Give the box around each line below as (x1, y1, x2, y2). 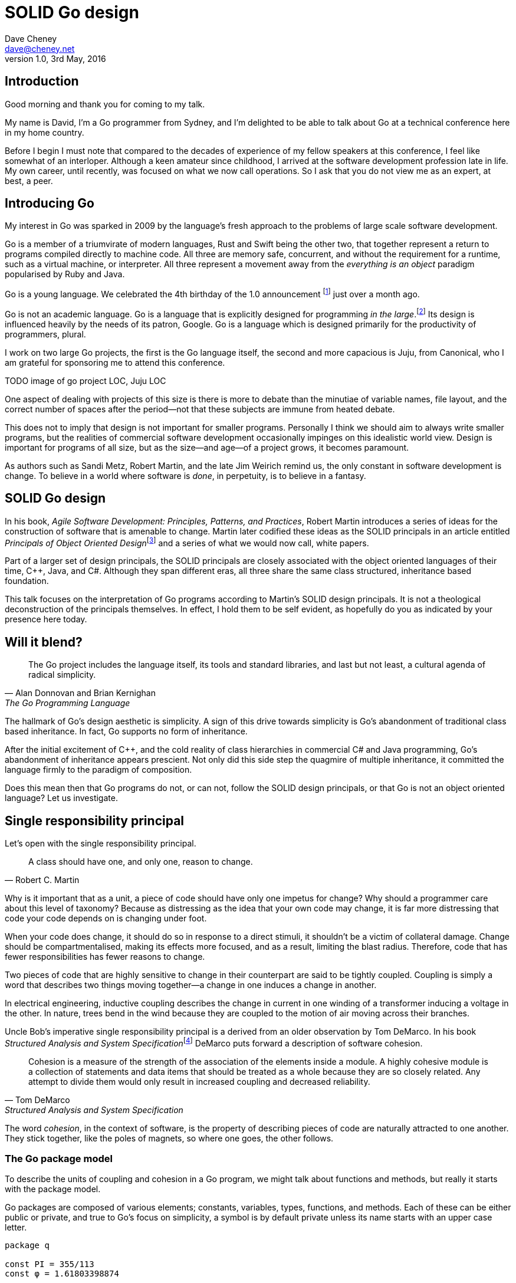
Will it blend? (5, 634, 83, 649)
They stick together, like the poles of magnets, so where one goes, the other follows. (5, 1133, 334, 1143)
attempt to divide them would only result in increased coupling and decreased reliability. (28, 1076, 370, 1087)
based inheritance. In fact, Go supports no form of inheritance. (5, 726, 248, 737)
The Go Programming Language (5, 698, 130, 708)
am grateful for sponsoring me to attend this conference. (5, 357, 225, 367)
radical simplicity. (28, 670, 96, 680)
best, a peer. (5, 175, 53, 186)
